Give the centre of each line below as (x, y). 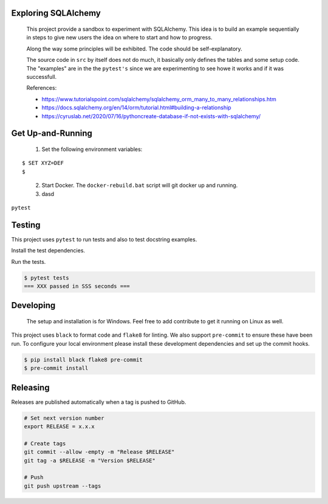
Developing (33, 305)
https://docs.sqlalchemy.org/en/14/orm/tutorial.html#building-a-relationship (136, 108)
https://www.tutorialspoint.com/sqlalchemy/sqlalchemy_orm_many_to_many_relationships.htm (159, 99)
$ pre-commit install (56, 368)
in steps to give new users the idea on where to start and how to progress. (119, 38)
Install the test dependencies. (48, 250)
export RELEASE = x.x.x (60, 426)
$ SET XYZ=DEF (43, 163)
